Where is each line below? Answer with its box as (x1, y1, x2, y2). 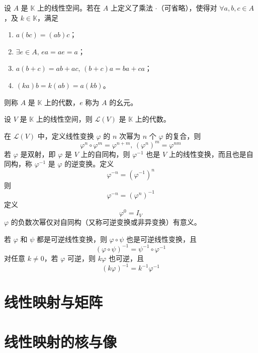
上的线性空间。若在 (37, 3, 101, 13)
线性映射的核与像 (4, 331, 117, 351)
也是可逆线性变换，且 (126, 233, 197, 244)
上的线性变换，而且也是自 (168, 148, 253, 159)
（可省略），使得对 (157, 3, 217, 13)
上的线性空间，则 (36, 114, 93, 124)
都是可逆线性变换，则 (36, 233, 107, 244)
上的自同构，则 (80, 148, 130, 159)
